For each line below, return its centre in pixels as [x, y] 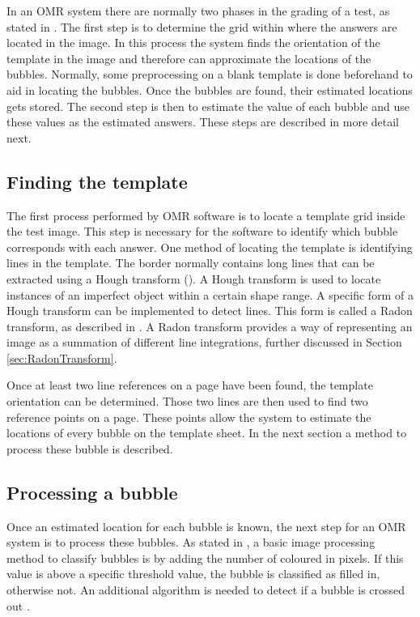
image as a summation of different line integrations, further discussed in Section [204, 342]
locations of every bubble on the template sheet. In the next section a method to [207, 433]
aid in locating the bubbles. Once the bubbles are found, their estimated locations [210, 89]
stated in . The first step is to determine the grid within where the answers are [202, 26]
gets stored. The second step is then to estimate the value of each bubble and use [208, 106]
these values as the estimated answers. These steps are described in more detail [203, 122]
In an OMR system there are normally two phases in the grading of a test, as [198, 11]
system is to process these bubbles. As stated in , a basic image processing [191, 542]
